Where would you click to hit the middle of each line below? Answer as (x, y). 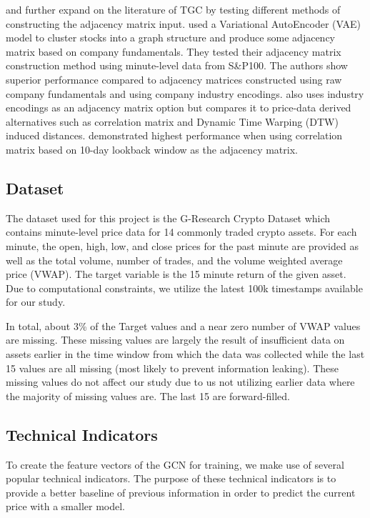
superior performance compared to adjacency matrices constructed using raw (174, 79)
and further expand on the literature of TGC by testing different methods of (173, 9)
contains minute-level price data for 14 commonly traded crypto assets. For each (181, 232)
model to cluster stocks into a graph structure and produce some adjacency (171, 38)
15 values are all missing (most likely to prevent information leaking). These (172, 368)
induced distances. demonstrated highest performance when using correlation (174, 135)
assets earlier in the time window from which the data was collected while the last (185, 354)
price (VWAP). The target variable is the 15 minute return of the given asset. (176, 274)
